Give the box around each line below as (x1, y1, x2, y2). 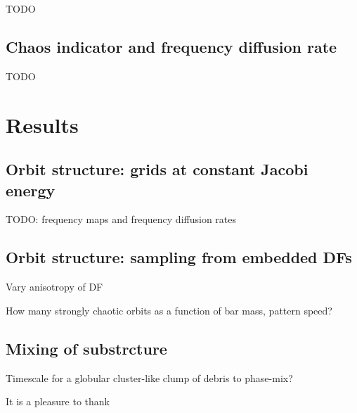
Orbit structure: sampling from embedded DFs (6, 246, 352, 268)
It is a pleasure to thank (6, 394, 110, 409)
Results (6, 110, 79, 139)
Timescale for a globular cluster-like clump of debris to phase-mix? (6, 370, 293, 385)
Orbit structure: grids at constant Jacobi (6, 158, 309, 180)
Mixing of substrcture (6, 337, 167, 359)
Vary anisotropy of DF (6, 279, 103, 294)
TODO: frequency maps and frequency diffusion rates (6, 212, 237, 227)
